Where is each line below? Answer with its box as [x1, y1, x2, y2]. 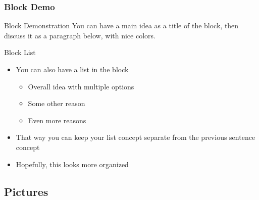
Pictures [4, 183, 48, 199]
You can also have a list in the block [16, 64, 129, 74]
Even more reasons [28, 115, 86, 125]
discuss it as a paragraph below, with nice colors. [4, 30, 156, 40]
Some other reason [28, 98, 85, 109]
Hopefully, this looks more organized [16, 159, 129, 169]
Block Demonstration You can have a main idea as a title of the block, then [4, 20, 239, 31]
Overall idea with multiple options [28, 81, 134, 91]
